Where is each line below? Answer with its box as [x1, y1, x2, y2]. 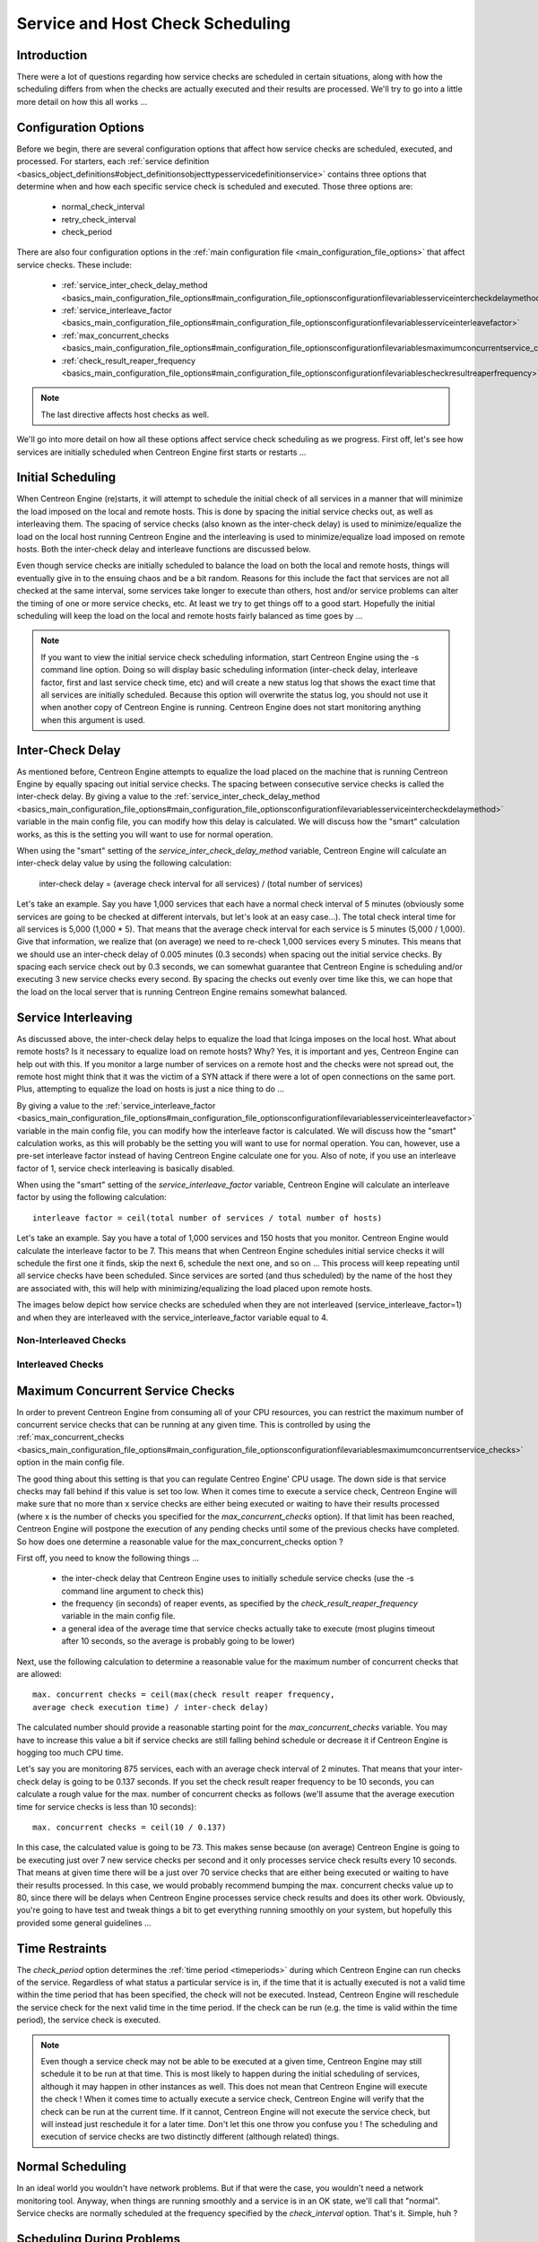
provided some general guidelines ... [16, 1917, 152, 1928]
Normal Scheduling [16, 2159, 127, 2175]
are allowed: [16, 1669, 62, 1680]
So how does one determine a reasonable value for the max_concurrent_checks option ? [16, 1536, 344, 1547]
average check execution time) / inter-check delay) [32, 1702, 269, 1712]
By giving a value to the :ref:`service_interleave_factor [16, 1099, 216, 1111]
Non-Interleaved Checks [16, 1334, 126, 1347]
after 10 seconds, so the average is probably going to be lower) [61, 1636, 295, 1647]
